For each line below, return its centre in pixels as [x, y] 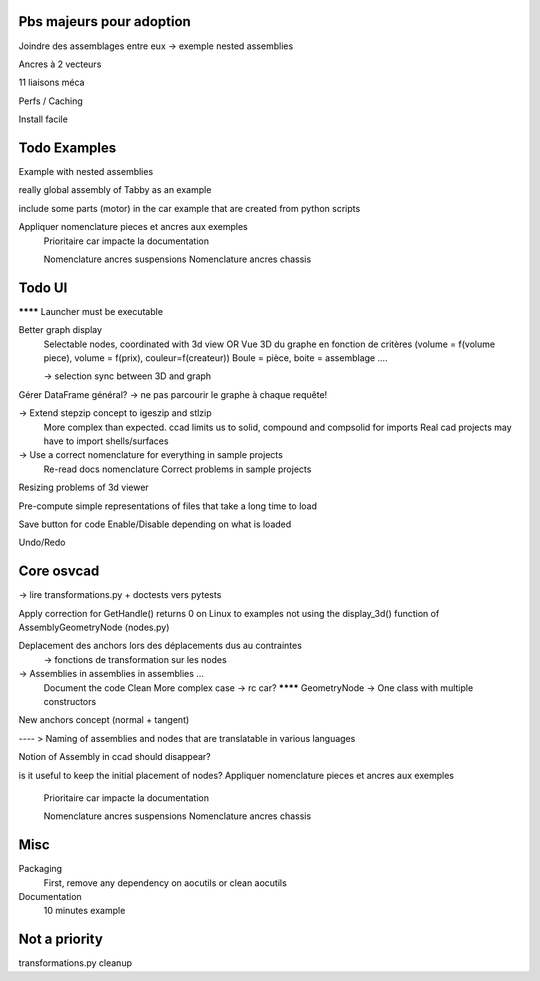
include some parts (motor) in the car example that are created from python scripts [189, 208]
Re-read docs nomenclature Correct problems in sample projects [177, 469]
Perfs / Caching [51, 101]
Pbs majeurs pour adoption [105, 21]
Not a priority [61, 939]
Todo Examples [67, 147]
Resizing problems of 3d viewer [83, 487]
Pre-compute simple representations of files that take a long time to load [168, 506]
